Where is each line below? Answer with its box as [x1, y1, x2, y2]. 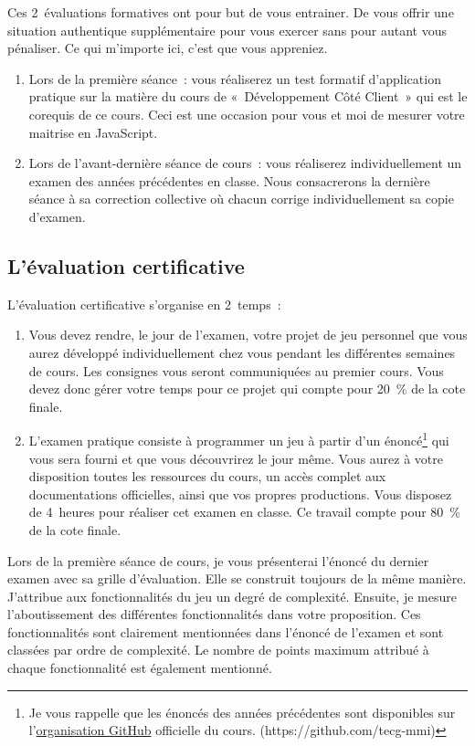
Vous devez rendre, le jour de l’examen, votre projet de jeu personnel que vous [28, 325, 468, 344]
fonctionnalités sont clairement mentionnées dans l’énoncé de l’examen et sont [7, 622, 444, 641]
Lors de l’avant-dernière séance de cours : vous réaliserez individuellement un [28, 153, 462, 173]
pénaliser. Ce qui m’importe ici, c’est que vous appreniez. [7, 38, 328, 58]
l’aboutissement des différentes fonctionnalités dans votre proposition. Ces [7, 604, 421, 624]
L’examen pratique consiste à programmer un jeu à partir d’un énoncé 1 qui [28, 428, 449, 449]
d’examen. [28, 206, 86, 226]
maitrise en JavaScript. [28, 122, 158, 142]
